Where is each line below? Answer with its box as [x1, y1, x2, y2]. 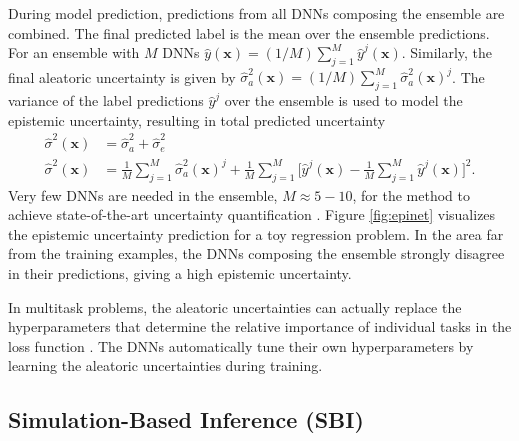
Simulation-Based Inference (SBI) [8, 404, 364, 435]
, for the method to [352, 184, 470, 205]
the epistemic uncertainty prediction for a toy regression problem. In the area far [8, 223, 504, 244]
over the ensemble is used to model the [224, 90, 463, 111]
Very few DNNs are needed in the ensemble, [8, 184, 278, 205]
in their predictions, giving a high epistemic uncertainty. [8, 262, 352, 283]
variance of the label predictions [8, 90, 204, 111]
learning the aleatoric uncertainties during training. [8, 355, 323, 376]
